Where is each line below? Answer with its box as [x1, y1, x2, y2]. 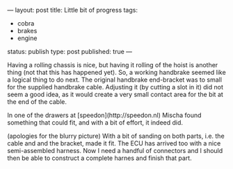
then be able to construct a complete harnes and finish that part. [7, 154, 193, 162]
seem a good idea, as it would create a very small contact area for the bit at [7, 90, 224, 98]
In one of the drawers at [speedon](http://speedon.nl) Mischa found [7, 111, 202, 119]
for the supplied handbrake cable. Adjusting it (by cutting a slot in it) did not [7, 83, 224, 91]
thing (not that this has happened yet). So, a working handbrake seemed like [7, 69, 226, 76]
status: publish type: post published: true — [7, 48, 133, 55]
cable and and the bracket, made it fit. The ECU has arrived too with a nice [7, 139, 221, 148]
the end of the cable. [7, 98, 67, 106]
